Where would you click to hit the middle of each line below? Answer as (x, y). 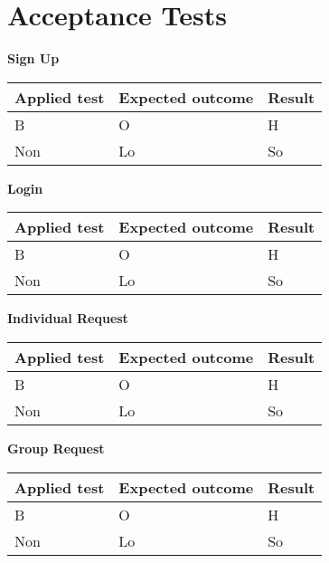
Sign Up (33, 58)
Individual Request (68, 318)
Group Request (56, 448)
